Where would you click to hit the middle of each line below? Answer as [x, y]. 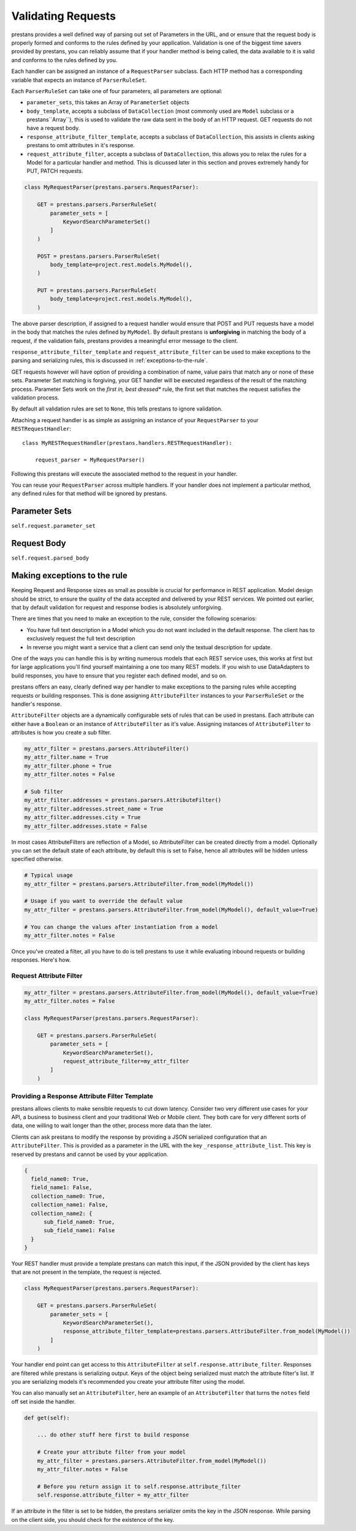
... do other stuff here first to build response [113, 1435]
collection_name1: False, [70, 1205]
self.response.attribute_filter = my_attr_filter [113, 1495]
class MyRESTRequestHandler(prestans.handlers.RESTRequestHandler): [127, 443]
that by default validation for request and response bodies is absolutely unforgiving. [117, 607]
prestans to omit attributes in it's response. [81, 145]
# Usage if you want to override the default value [104, 901]
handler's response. [36, 704]
